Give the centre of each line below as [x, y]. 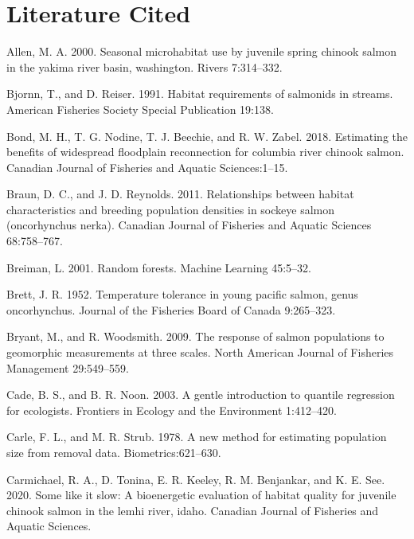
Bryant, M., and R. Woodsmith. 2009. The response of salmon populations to [195, 336]
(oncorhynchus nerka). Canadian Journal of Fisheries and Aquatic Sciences [189, 225]
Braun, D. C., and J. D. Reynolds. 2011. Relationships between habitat [180, 194]
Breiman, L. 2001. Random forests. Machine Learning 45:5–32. [159, 267]
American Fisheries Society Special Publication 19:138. [140, 109]
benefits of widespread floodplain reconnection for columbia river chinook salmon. [205, 152]
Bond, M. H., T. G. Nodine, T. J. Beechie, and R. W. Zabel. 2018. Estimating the [207, 136]
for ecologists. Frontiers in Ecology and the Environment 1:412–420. [172, 410]
